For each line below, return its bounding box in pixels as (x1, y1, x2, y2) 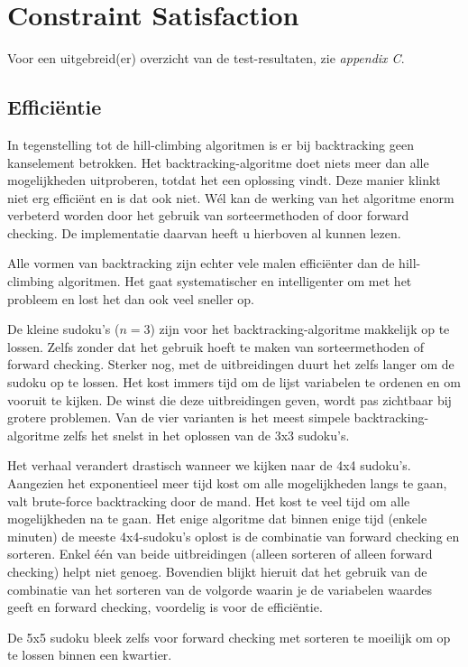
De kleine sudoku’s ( (7, 320, 120, 338)
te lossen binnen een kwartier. (7, 645, 172, 664)
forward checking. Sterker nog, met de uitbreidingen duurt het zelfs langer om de (7, 355, 454, 374)
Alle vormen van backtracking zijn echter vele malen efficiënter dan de (7, 254, 395, 273)
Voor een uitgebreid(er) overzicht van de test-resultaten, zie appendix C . (7, 49, 405, 68)
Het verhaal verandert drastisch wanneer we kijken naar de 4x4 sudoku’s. (7, 456, 411, 475)
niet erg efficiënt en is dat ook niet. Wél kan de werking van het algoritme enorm (7, 188, 454, 207)
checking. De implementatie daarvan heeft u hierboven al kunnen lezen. (7, 223, 401, 242)
